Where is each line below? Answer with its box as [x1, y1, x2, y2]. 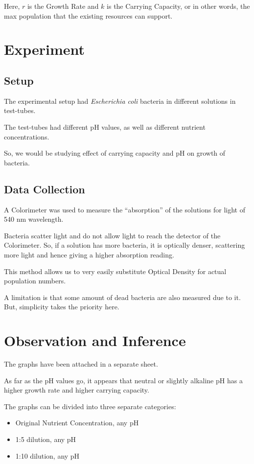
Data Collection [4, 181, 85, 196]
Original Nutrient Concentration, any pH [15, 418, 139, 428]
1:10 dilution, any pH [15, 450, 80, 461]
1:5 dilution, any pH [15, 434, 76, 444]
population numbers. [4, 276, 66, 286]
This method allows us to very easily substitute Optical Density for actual [4, 266, 227, 276]
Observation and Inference [4, 330, 186, 350]
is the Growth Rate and [27, 1, 99, 11]
